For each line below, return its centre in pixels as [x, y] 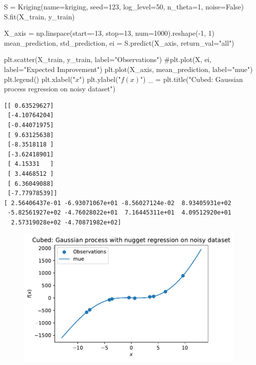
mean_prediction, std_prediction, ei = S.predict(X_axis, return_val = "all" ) [119, 42]
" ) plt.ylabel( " [100, 79]
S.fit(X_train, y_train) [39, 16]
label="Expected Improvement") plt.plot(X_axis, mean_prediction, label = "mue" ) [128, 69]
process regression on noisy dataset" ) [60, 89]
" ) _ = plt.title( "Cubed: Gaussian [192, 79]
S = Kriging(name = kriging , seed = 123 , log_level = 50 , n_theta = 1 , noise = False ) [124, 6]
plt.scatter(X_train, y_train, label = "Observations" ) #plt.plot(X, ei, [108, 59]
